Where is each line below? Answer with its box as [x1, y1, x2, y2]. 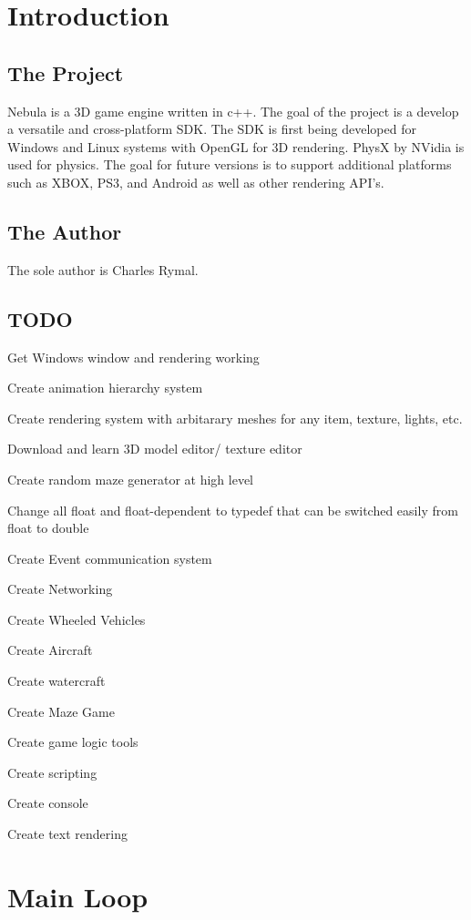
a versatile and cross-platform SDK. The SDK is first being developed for [7, 119, 416, 138]
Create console [7, 793, 88, 813]
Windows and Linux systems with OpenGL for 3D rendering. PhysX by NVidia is [7, 137, 465, 156]
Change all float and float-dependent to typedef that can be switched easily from [7, 500, 458, 519]
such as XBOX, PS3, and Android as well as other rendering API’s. [7, 172, 384, 191]
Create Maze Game [7, 701, 115, 721]
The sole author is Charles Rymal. [7, 260, 199, 279]
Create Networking [7, 579, 113, 598]
